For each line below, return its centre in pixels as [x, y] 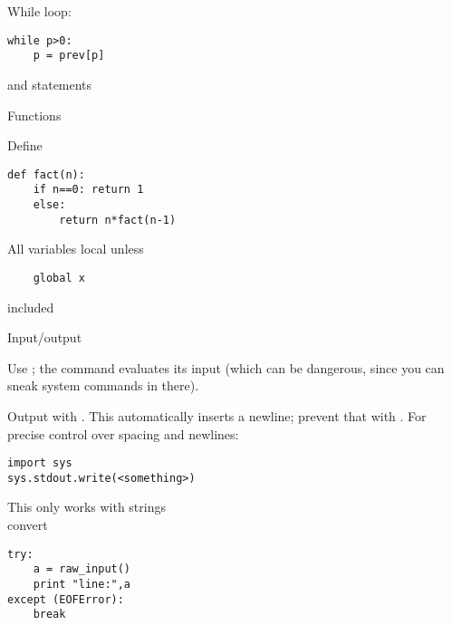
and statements [50, 84]
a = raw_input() [82, 569]
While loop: [39, 11]
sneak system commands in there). [103, 385]
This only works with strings [87, 507]
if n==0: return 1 [88, 190]
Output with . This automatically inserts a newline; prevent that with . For [217, 415]
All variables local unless [76, 249]
